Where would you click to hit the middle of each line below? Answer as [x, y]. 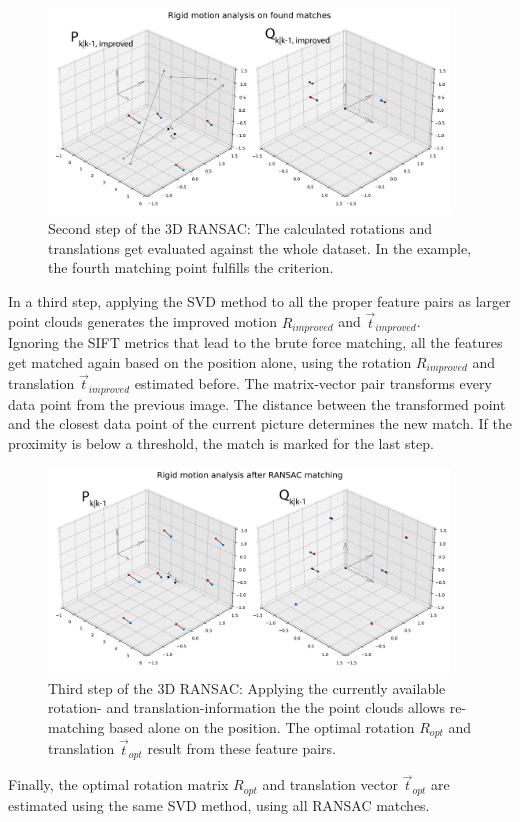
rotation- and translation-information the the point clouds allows [247, 707]
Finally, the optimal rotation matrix [118, 784]
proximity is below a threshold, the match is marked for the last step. [221, 443]
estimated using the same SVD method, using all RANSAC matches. [219, 804]
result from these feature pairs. [242, 748]
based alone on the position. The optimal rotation [262, 726]
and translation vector [330, 784]
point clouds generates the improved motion [142, 321]
